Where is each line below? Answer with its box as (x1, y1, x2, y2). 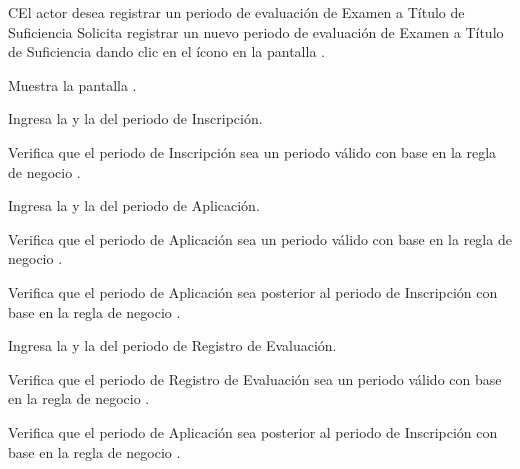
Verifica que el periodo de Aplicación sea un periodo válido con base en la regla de (8, 228, 512, 249)
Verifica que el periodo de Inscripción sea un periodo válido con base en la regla (8, 141, 497, 162)
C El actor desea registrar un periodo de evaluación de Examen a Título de (8, 2, 465, 22)
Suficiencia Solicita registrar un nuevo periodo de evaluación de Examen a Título (8, 21, 504, 42)
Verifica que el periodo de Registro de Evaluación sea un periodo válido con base (8, 368, 502, 389)
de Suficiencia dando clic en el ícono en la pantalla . (8, 41, 325, 62)
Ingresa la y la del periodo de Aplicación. (8, 195, 260, 216)
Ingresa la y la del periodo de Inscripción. (8, 108, 263, 129)
